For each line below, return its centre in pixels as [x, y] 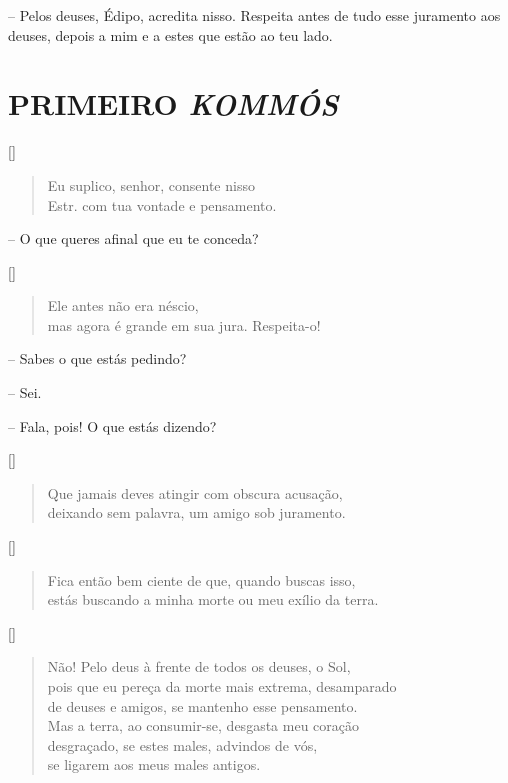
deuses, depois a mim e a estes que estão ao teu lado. [170, 34]
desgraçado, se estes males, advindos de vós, [182, 744]
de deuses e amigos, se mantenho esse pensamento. [202, 705]
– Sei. [25, 392]
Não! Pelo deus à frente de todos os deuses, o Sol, [199, 666]
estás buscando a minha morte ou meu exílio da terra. [213, 599]
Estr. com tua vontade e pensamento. [162, 204]
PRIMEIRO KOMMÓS [173, 104]
